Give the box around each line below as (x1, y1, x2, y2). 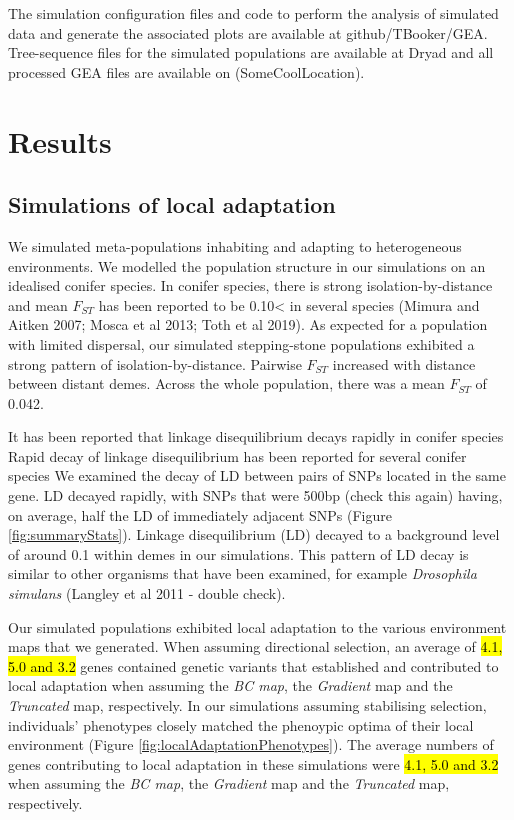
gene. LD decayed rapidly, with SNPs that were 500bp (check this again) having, (8, 485, 503, 506)
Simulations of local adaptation (8, 189, 336, 220)
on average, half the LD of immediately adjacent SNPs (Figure (8, 504, 392, 525)
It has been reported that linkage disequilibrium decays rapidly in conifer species (8, 426, 504, 447)
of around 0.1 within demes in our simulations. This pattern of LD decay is (8, 543, 469, 564)
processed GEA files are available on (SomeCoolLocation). (8, 61, 365, 82)
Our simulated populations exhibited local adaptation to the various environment (8, 616, 507, 637)
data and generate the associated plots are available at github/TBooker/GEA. (8, 22, 488, 43)
